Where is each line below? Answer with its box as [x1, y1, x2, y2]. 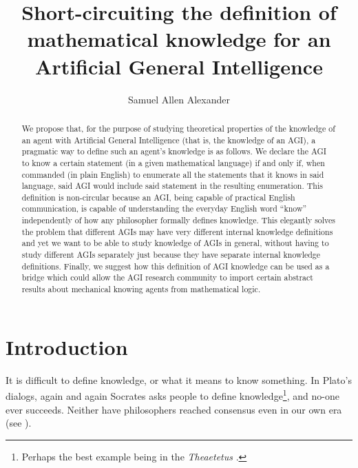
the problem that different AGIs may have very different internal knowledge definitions [21, 225, 333, 237]
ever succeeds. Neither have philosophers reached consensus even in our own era [6, 402, 342, 416]
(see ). [6, 416, 32, 430]
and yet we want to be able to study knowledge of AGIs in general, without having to [21, 237, 329, 249]
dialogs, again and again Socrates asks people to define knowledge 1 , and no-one [6, 387, 339, 403]
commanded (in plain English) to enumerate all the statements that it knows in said [21, 168, 324, 180]
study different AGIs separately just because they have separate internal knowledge [21, 249, 321, 261]
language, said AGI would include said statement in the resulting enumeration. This [21, 180, 323, 192]
